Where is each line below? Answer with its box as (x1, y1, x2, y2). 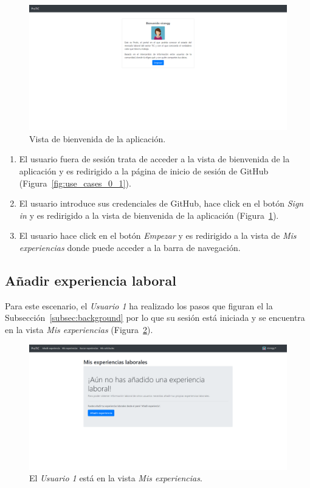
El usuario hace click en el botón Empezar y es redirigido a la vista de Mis (19, 229, 297, 242)
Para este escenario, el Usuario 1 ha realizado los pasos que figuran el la (5, 299, 273, 312)
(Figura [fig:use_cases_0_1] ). (19, 176, 131, 189)
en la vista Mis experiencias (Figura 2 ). (5, 323, 153, 335)
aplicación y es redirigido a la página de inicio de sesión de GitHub (19, 164, 269, 177)
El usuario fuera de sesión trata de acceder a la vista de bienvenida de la (19, 153, 290, 165)
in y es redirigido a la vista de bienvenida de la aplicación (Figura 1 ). (19, 208, 279, 221)
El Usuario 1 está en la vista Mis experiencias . (29, 472, 202, 484)
